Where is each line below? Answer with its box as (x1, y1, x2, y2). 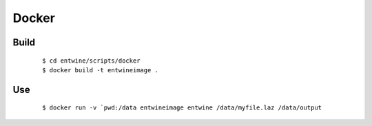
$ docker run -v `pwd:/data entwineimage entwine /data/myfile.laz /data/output (42, 104, 322, 112)
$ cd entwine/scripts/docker (42, 56, 141, 65)
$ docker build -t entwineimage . (42, 66, 158, 74)
